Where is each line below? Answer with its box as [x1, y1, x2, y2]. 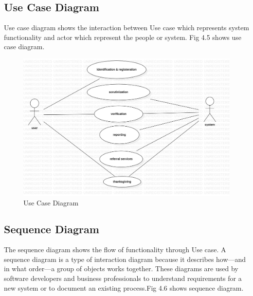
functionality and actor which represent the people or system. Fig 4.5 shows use [4, 32, 242, 42]
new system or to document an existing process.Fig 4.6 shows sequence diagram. [4, 282, 244, 293]
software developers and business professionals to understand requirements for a [4, 273, 242, 283]
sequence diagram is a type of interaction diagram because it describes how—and [4, 254, 246, 264]
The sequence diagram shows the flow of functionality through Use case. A [4, 244, 226, 255]
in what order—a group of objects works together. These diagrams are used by [4, 263, 238, 274]
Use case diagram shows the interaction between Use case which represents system [4, 22, 250, 33]
